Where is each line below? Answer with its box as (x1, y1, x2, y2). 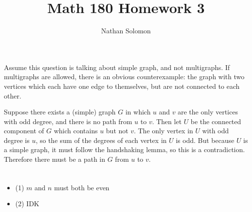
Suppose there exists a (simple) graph (4, 107, 116, 117)
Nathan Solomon (101, 26, 151, 36)
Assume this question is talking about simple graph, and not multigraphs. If (4, 62, 230, 72)
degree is (4, 135, 30, 145)
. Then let (152, 116, 182, 126)
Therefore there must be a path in (4, 154, 106, 164)
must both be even (54, 182, 110, 192)
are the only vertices (177, 107, 238, 117)
